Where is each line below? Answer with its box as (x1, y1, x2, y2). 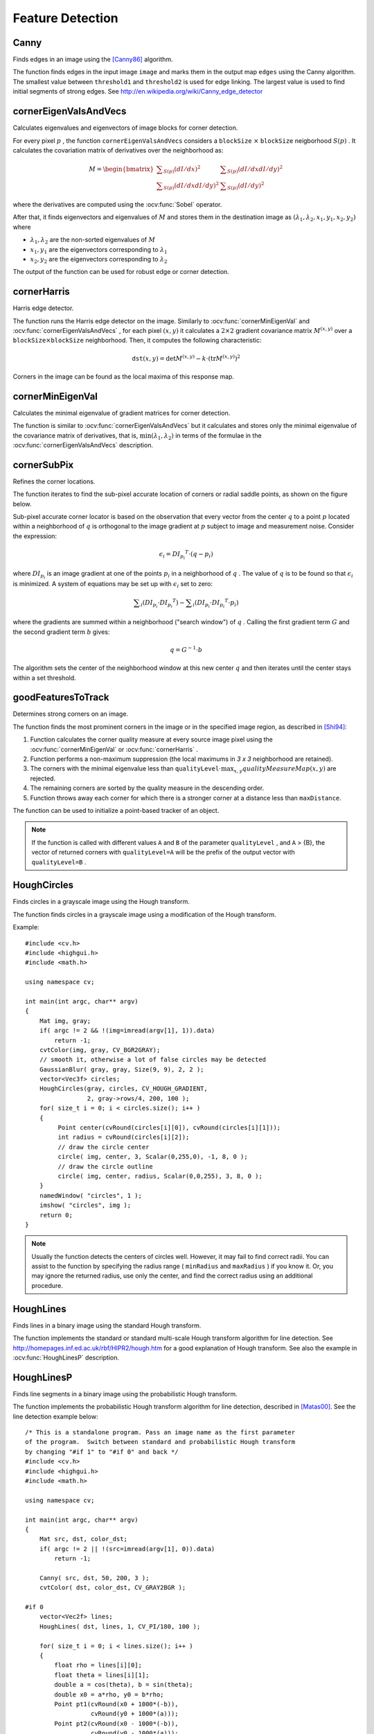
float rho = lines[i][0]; (54, 1661, 142, 1669)
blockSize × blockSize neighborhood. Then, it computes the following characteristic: (12, 336, 262, 345)
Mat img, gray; (39, 1017, 91, 1024)
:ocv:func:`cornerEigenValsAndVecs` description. (12, 441, 154, 449)
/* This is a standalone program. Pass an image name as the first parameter (25, 1429, 296, 1436)
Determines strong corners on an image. (12, 710, 128, 718)
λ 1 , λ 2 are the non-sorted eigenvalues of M (30, 236, 156, 246)
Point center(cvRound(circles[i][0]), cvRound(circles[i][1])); (57, 1124, 281, 1132)
